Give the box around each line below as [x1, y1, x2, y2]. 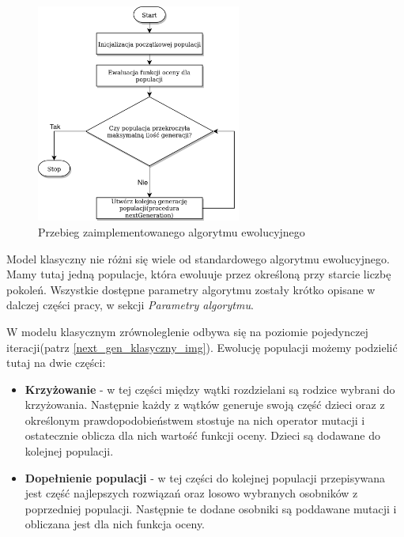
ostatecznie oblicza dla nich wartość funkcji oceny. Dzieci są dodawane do [25, 427, 380, 444]
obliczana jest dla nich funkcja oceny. [25, 516, 206, 532]
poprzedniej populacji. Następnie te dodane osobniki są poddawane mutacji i [25, 500, 397, 516]
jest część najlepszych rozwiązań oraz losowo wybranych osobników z [25, 485, 358, 501]
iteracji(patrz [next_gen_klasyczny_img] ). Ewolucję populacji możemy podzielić [6, 338, 398, 355]
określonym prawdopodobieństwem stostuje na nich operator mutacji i [25, 411, 365, 428]
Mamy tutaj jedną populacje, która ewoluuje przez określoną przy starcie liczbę [6, 266, 391, 282]
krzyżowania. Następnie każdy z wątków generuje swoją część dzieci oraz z [25, 396, 385, 413]
